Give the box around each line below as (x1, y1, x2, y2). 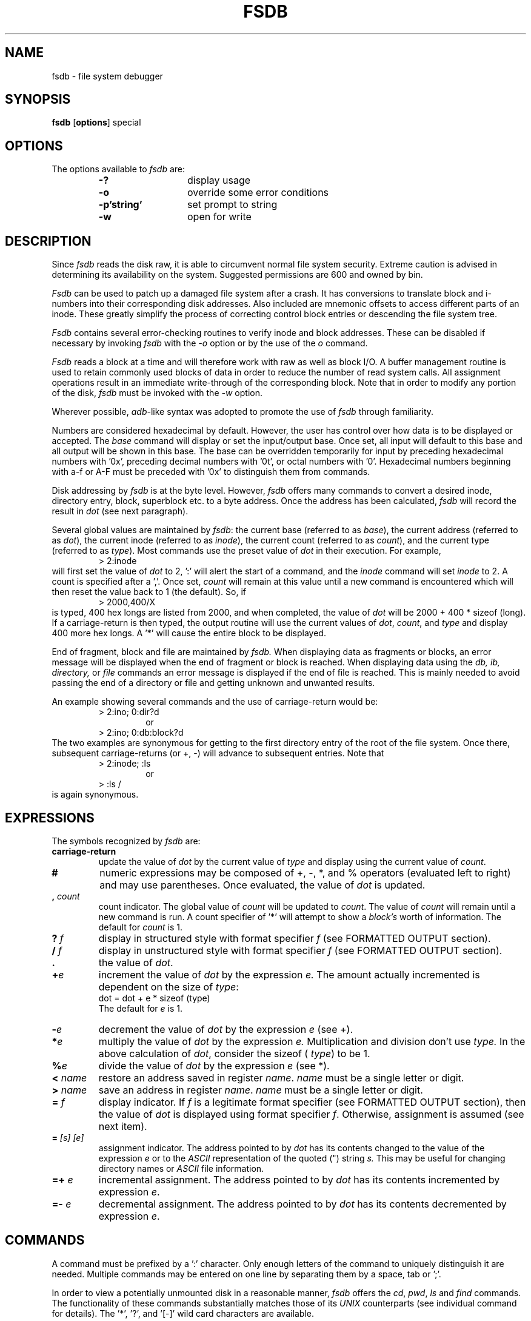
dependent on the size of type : (98, 980, 239, 993)
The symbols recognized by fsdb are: (52, 835, 201, 846)
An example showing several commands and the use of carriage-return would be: (52, 696, 378, 707)
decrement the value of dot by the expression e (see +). (98, 1023, 353, 1035)
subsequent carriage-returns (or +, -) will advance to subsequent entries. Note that (52, 748, 384, 759)
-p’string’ (98, 198, 142, 211)
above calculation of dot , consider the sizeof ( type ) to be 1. (98, 1047, 370, 1060)
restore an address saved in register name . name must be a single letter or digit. (98, 1071, 464, 1084)
